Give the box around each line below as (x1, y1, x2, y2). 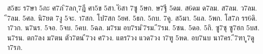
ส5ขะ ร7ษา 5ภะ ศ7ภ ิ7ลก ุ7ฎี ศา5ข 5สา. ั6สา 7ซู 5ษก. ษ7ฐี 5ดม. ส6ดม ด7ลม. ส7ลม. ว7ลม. (7, 3, 257, 13)
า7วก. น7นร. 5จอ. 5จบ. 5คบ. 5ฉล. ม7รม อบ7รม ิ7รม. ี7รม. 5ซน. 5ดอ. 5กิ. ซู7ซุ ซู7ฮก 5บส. (7, 22, 260, 33)
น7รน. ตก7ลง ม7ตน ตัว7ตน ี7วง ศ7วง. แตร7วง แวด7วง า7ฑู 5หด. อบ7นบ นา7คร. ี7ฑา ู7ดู (7, 32, 254, 42)
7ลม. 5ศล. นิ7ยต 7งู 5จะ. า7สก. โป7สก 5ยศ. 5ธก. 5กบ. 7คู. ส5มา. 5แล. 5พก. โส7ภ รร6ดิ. (7, 12, 257, 23)
